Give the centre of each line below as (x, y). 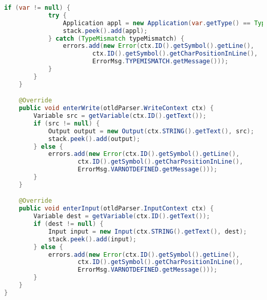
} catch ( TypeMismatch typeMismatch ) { (116, 38)
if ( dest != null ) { (69, 224)
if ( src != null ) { (67, 123)
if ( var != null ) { (37, 8)
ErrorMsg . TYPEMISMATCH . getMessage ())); (160, 61)
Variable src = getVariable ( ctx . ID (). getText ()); (120, 116)
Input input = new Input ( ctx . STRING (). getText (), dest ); (147, 231)
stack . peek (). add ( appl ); (105, 31)
